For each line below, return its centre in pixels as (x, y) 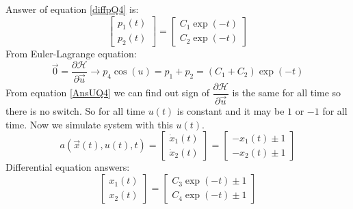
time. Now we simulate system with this (89, 124)
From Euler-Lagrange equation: (71, 54)
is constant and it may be (231, 111)
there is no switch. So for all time (75, 111)
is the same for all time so (287, 93)
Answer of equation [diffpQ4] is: (72, 9)
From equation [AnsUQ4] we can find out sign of (107, 93)
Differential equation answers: (68, 167)
